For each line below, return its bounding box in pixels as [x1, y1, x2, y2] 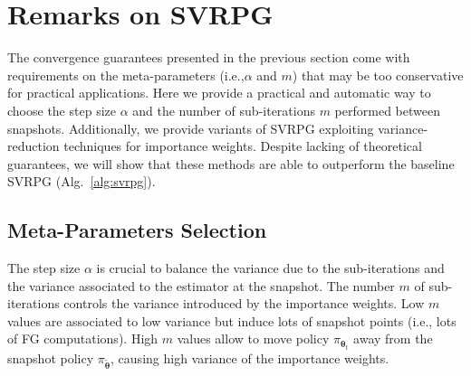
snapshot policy [7, 348, 94, 367]
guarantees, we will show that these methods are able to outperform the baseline [7, 154, 455, 173]
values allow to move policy [177, 329, 330, 348]
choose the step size [7, 100, 116, 119]
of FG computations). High [7, 329, 159, 348]
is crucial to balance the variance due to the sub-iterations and [96, 258, 445, 277]
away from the [353, 329, 433, 348]
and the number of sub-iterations [132, 100, 315, 119]
